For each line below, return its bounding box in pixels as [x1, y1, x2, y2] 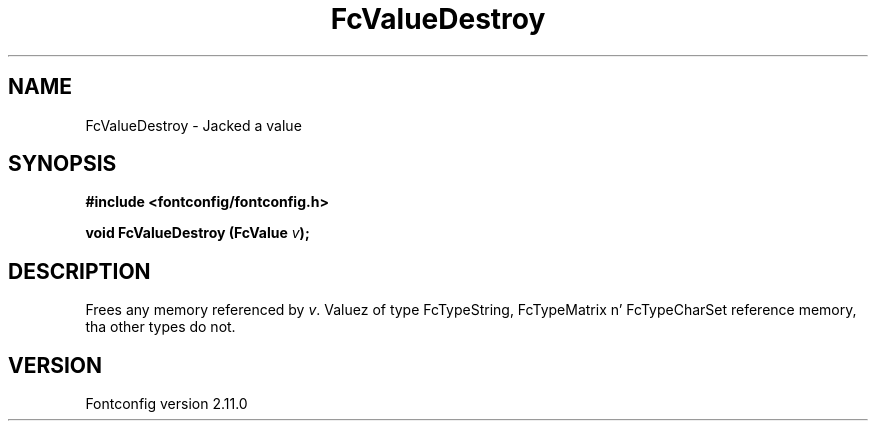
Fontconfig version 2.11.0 [85, 395, 248, 413]
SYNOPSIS [8, 151, 117, 177]
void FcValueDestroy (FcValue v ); [85, 224, 310, 242]
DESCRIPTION [8, 258, 151, 284]
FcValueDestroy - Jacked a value [85, 116, 302, 134]
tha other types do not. [85, 318, 236, 336]
